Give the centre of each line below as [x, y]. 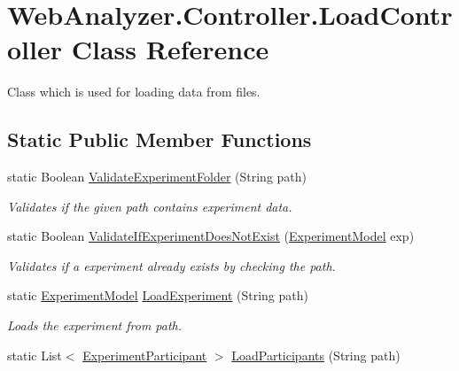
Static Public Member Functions [159, 139]
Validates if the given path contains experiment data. [150, 206]
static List [35, 355]
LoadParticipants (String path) [316, 355]
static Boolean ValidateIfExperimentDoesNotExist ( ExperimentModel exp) [211, 236]
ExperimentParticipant [145, 355]
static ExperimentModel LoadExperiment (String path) [158, 295]
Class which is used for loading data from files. [134, 92]
